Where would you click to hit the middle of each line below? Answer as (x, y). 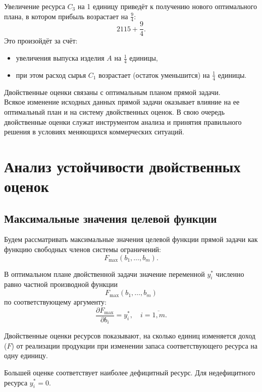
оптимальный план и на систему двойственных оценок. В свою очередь (114, 111)
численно (230, 274)
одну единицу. (26, 355)
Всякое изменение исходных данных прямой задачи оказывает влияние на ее (122, 102)
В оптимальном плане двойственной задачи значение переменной (104, 274)
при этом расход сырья (51, 75)
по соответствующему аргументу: (55, 302)
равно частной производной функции (61, 284)
